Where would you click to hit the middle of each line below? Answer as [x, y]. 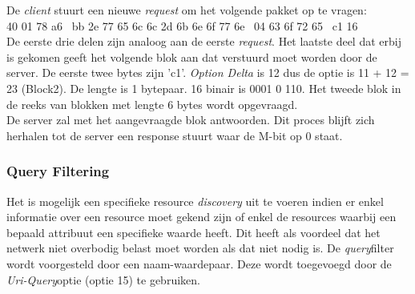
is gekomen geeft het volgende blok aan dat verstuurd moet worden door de [192, 56]
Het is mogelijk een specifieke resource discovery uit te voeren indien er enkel [195, 201]
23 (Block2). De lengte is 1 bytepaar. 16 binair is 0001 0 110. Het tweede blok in [204, 88]
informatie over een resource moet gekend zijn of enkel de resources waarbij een [201, 217]
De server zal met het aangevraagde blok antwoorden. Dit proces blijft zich [191, 120]
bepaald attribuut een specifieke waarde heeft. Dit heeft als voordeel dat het [193, 232]
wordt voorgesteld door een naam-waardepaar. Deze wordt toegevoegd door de [199, 263]
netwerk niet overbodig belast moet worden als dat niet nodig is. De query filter [200, 248]
